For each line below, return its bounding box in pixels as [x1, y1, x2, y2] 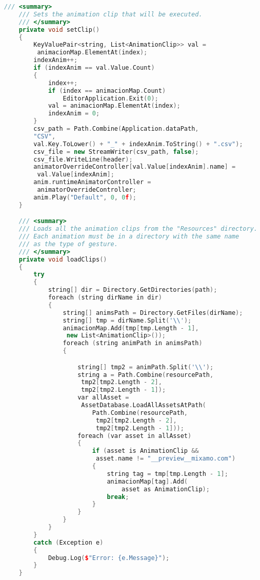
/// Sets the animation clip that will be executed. [18, 10, 203, 18]
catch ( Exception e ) [33, 538, 104, 546]
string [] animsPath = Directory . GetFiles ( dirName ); [63, 309, 243, 316]
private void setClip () [18, 26, 100, 33]
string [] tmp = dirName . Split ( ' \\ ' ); [63, 316, 192, 324]
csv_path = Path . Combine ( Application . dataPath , [33, 125, 199, 132]
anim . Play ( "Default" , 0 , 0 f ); [33, 193, 136, 201]
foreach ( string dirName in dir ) [48, 294, 162, 302]
